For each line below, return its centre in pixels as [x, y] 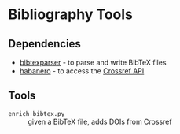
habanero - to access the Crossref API [82, 71]
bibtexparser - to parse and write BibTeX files [93, 62]
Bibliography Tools [71, 15]
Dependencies [44, 44]
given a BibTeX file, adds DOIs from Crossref [100, 121]
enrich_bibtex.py [37, 114]
